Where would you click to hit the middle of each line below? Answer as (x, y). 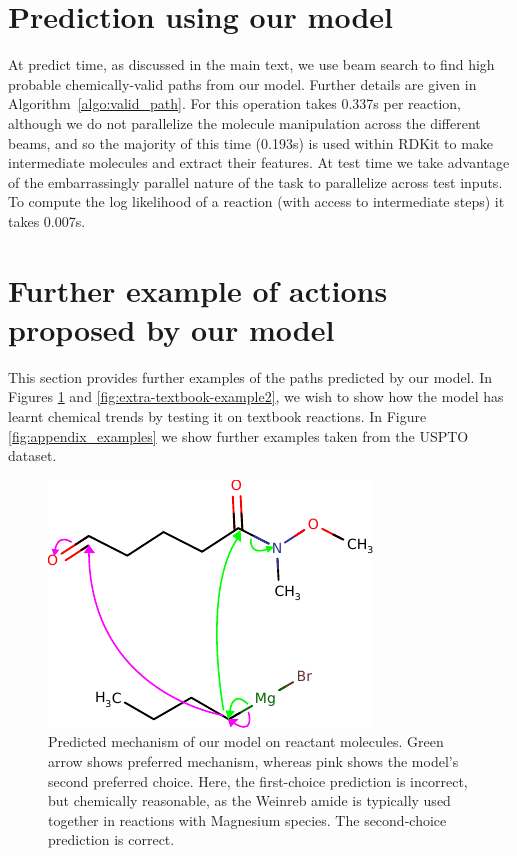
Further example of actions (198, 289)
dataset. (32, 455)
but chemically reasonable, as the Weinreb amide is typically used (249, 800)
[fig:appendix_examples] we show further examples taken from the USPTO (238, 435)
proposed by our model (171, 328)
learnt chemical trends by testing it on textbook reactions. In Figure (217, 415)
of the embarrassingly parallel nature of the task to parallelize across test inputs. (255, 181)
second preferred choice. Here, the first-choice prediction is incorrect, (258, 780)
